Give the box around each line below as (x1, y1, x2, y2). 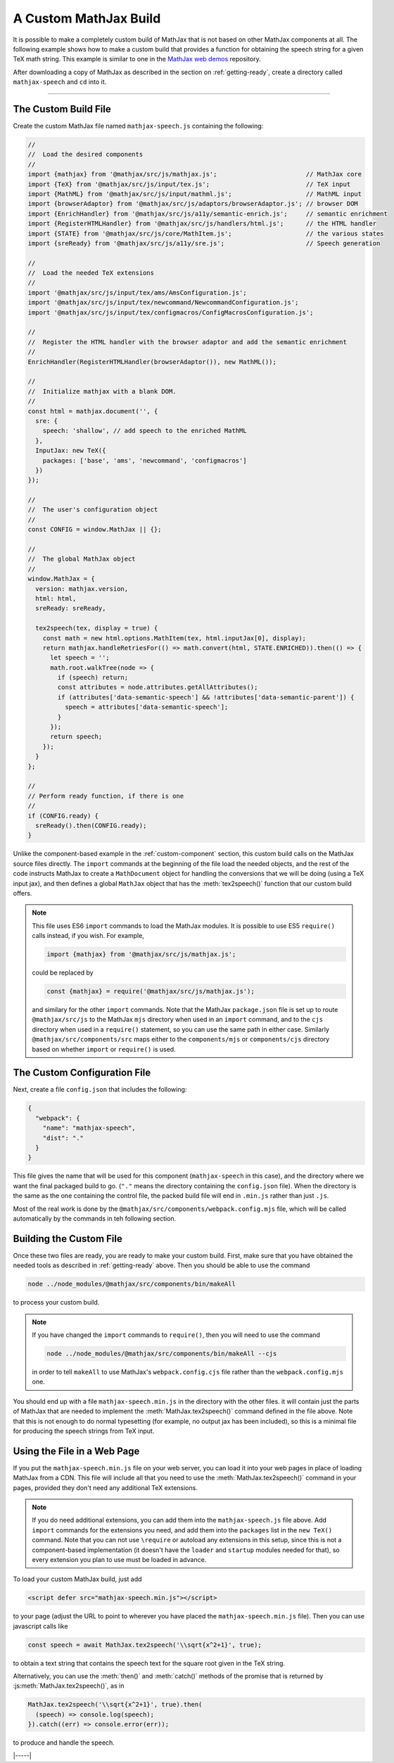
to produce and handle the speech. (13, 1738, 115, 1747)
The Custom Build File (13, 103, 112, 115)
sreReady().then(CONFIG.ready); (35, 822, 147, 829)
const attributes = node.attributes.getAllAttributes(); (57, 683, 258, 691)
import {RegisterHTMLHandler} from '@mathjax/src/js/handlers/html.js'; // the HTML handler (27, 219, 376, 228)
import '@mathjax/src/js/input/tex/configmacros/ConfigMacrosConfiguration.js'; (27, 308, 314, 317)
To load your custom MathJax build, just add (13, 1575, 142, 1583)
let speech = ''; (50, 654, 110, 662)
